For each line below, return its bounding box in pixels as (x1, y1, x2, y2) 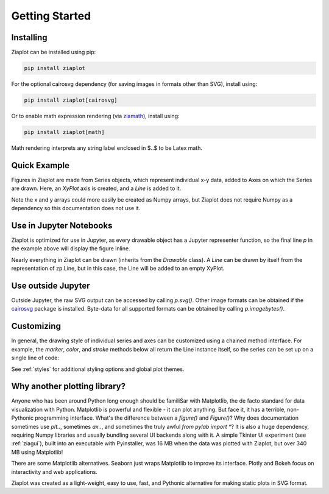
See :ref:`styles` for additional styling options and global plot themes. (11, 365, 185, 373)
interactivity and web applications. (11, 468, 97, 475)
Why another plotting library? (11, 381, 126, 392)
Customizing (11, 321, 61, 331)
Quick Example (11, 160, 70, 171)
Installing (11, 32, 48, 43)
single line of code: (11, 354, 59, 362)
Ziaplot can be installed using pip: (11, 49, 96, 56)
